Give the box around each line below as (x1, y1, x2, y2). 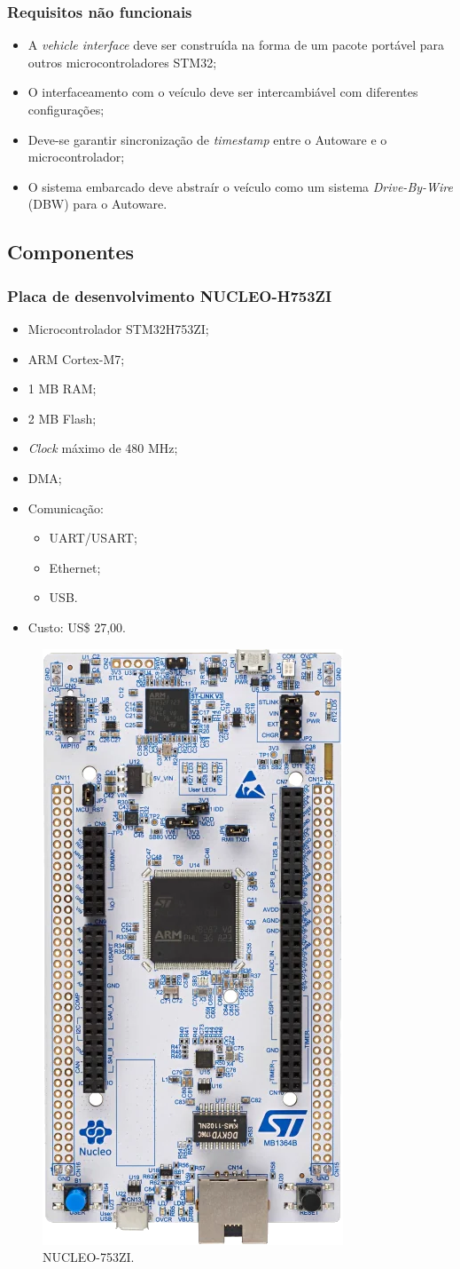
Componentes (7, 238, 135, 266)
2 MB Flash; (27, 408, 97, 427)
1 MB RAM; (27, 379, 97, 398)
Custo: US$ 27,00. (27, 617, 126, 636)
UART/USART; (49, 528, 137, 547)
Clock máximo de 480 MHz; (27, 439, 178, 457)
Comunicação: (27, 498, 104, 517)
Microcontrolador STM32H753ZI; (27, 319, 209, 337)
